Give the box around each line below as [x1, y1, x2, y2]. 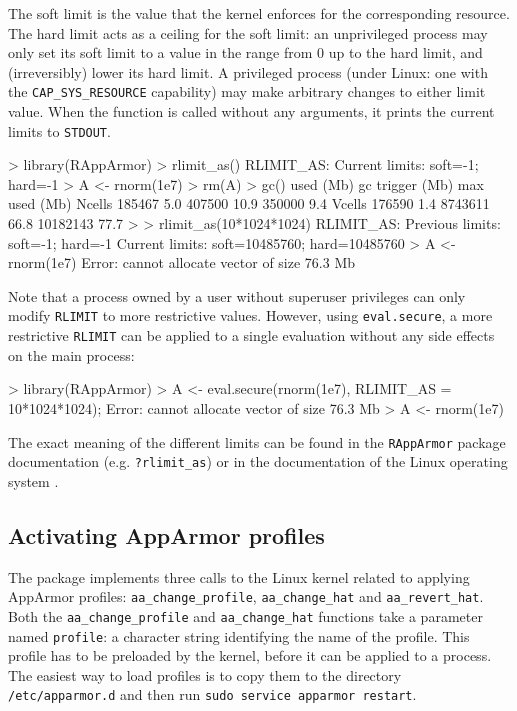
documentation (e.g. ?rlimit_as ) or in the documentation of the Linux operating [8, 451, 508, 472]
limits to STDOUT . [8, 120, 111, 141]
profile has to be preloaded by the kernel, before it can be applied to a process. [8, 645, 492, 666]
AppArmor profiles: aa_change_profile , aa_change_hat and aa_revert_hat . [8, 586, 484, 607]
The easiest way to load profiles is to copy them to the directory [8, 664, 402, 685]
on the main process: [8, 344, 135, 365]
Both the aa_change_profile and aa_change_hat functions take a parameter [8, 605, 483, 626]
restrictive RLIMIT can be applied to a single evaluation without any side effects [8, 325, 495, 346]
